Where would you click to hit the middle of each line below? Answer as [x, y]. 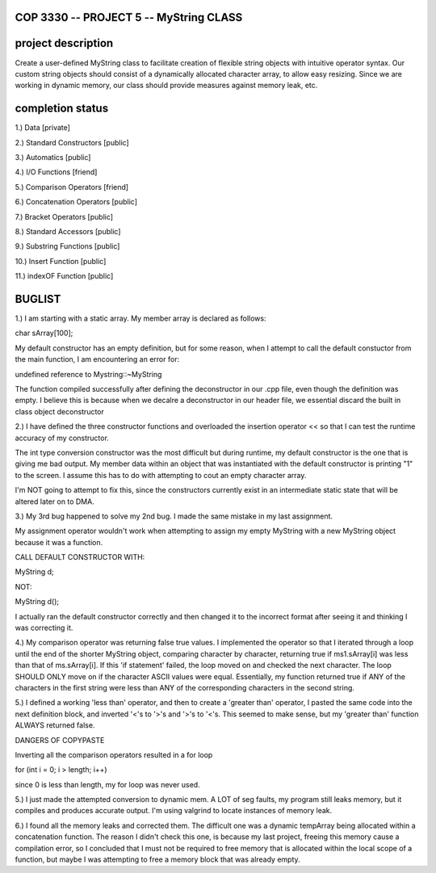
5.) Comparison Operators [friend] [72, 187]
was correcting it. [44, 628]
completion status [62, 109]
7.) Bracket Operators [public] [64, 216]
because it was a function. [59, 542]
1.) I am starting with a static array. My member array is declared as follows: [140, 318]
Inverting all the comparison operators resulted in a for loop [114, 754]
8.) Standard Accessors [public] [68, 231]
